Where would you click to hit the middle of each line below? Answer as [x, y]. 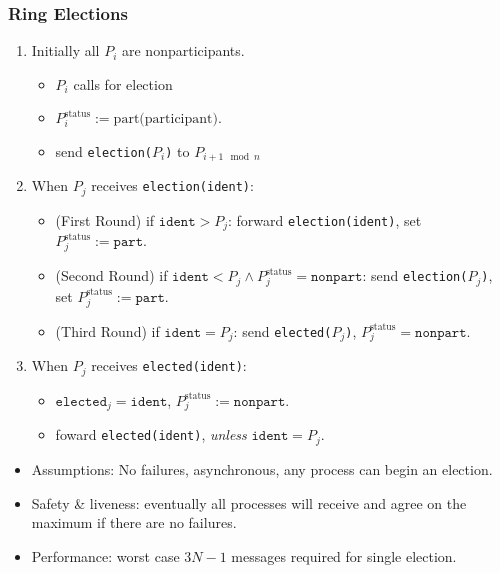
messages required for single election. [344, 555]
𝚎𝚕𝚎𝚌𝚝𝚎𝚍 [81, 401]
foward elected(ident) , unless [151, 434]
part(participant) [165, 119]
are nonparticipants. [183, 50]
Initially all [65, 50]
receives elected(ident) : [169, 365]
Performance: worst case [105, 555]
